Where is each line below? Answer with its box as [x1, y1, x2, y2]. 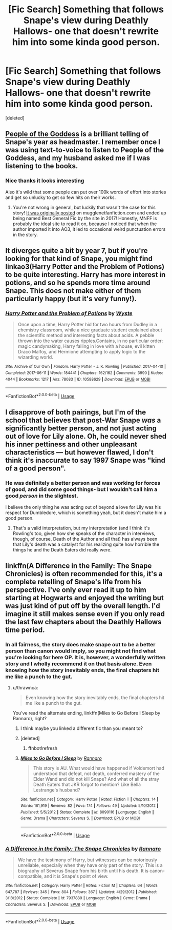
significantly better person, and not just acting [5, 424, 157, 433]
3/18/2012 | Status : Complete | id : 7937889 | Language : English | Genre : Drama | [5, 896, 150, 901]
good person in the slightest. [5, 492, 78, 500]
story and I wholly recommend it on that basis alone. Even [5, 660, 152, 667]
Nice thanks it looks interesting [5, 177, 84, 184]
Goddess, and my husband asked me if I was [5, 154, 150, 163]
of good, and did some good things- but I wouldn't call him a [5, 486, 158, 493]
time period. [5, 626, 45, 635]
